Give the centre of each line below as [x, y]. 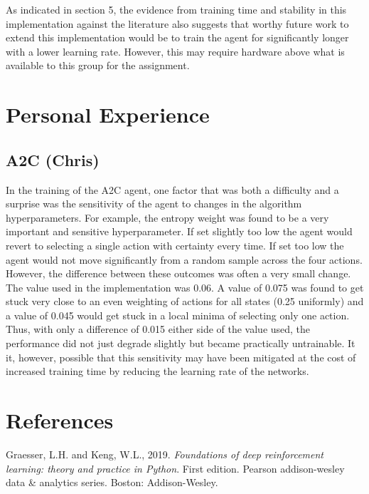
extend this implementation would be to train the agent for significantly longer [177, 37]
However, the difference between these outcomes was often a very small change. [178, 273]
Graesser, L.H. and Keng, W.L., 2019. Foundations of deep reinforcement [165, 454]
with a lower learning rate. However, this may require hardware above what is [175, 51]
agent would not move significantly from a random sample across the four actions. [184, 259]
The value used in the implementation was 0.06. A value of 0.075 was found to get [185, 287]
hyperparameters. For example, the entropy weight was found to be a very [167, 217]
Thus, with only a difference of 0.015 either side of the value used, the [158, 329]
